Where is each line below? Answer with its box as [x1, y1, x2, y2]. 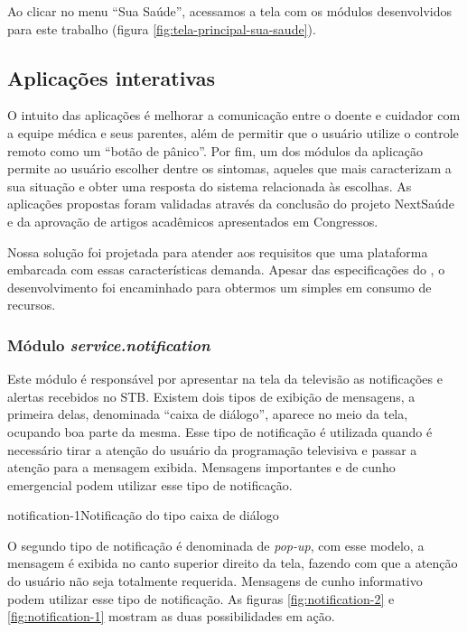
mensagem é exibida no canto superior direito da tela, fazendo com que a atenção [7, 553, 458, 572]
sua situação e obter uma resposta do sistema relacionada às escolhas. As [7, 176, 412, 195]
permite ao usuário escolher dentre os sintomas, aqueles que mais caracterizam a [7, 159, 452, 178]
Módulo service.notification [7, 333, 210, 356]
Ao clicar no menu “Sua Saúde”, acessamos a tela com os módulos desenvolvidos [7, 2, 453, 20]
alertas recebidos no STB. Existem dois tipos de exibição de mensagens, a [7, 386, 416, 405]
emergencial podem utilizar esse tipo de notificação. [7, 475, 293, 494]
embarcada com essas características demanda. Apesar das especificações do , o [7, 260, 445, 279]
